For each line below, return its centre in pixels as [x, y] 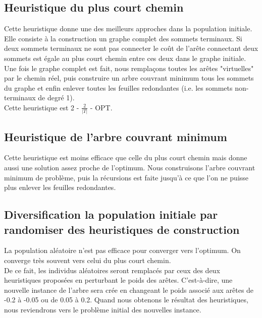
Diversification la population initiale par [111, 214]
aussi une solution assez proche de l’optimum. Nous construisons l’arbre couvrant [130, 168]
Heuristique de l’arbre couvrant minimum [116, 136]
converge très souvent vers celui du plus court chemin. [88, 260]
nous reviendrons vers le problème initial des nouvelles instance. [103, 309]
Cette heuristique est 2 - [42, 107]
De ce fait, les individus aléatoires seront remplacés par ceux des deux [112, 270]
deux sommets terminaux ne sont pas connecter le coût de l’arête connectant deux [131, 48]
